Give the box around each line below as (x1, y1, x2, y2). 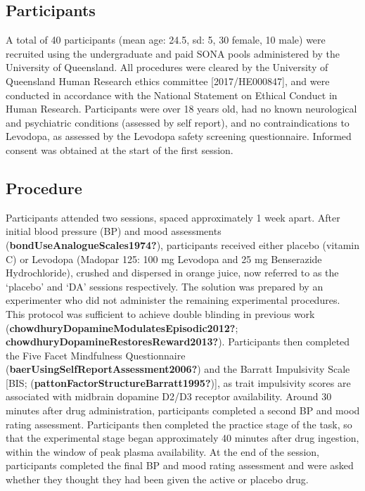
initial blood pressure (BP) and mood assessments (6, 224, 222, 238)
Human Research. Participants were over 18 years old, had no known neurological (6, 101, 357, 116)
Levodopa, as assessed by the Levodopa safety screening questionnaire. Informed (6, 129, 352, 144)
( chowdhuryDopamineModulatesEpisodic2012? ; (6, 320, 238, 335)
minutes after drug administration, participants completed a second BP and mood (6, 403, 360, 418)
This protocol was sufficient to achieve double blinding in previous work (6, 306, 315, 321)
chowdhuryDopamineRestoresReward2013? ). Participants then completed (6, 334, 350, 349)
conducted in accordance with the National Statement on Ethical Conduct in (6, 87, 338, 102)
